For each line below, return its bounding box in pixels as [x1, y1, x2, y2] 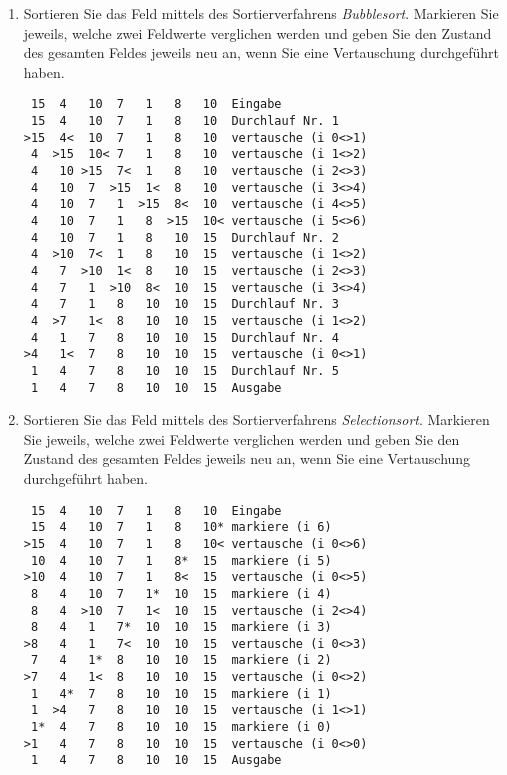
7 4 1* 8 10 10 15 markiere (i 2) [30, 653, 332, 668]
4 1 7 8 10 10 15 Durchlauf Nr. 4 [30, 330, 339, 345]
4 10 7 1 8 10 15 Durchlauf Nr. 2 [30, 230, 339, 245]
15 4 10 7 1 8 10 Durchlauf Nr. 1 [30, 114, 339, 129]
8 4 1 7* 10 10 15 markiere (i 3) [30, 620, 332, 635]
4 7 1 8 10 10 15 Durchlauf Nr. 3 [30, 297, 339, 312]
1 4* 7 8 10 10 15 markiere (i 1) [30, 686, 332, 701]
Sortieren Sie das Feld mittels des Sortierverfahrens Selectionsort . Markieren [23, 409, 490, 430]
